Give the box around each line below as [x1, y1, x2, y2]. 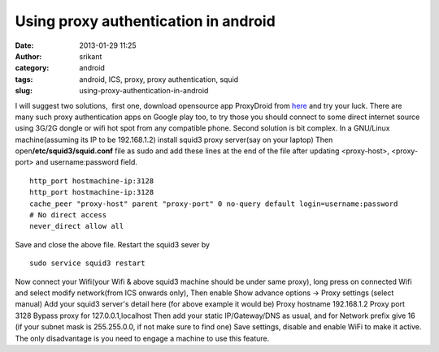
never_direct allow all [29, 221, 124, 231]
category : [15, 63, 50, 73]
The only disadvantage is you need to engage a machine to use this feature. [15, 333, 270, 343]
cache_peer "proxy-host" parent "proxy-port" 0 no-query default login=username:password [29, 199, 398, 208]
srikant [79, 51, 102, 61]
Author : [15, 51, 42, 61]
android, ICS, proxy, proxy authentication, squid [79, 74, 239, 84]
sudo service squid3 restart [29, 259, 146, 268]
